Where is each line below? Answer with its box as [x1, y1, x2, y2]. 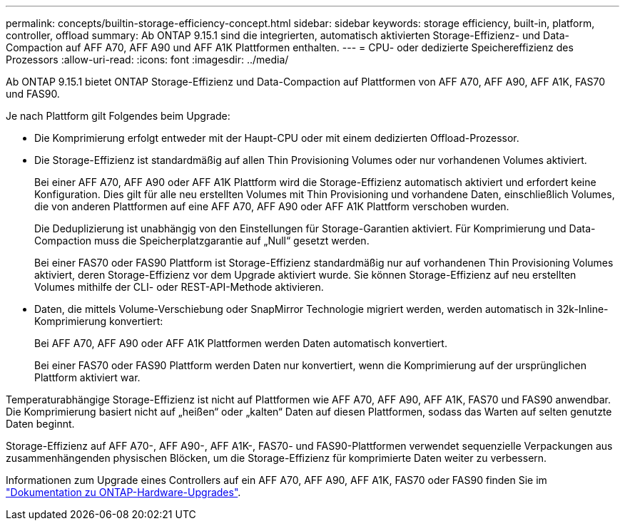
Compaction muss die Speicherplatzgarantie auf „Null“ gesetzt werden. [34, 234, 370, 247]
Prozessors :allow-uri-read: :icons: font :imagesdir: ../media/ [6, 53, 289, 66]
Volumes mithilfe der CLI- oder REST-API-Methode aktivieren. [34, 281, 324, 293]
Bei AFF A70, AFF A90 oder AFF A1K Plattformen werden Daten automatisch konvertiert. [34, 337, 447, 349]
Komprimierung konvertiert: [34, 315, 163, 327]
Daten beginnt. [6, 418, 75, 430]
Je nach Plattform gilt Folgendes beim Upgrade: [6, 110, 230, 122]
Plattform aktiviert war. [34, 371, 141, 383]
